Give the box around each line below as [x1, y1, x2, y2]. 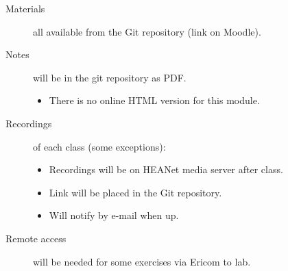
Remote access [5, 231, 67, 245]
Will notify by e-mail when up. [49, 208, 179, 222]
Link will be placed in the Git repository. [49, 185, 222, 199]
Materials [5, 1, 45, 15]
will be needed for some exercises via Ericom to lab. [33, 254, 251, 268]
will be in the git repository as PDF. [33, 70, 187, 84]
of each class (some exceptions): [33, 139, 166, 153]
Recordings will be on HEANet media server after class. [49, 162, 283, 177]
